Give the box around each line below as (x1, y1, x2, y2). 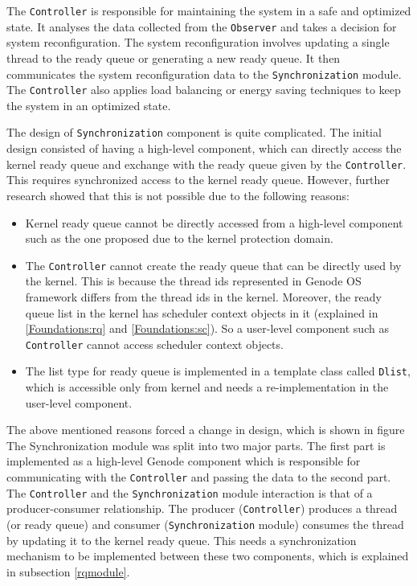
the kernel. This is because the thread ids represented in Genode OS (25, 273, 362, 289)
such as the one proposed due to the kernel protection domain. (25, 230, 333, 247)
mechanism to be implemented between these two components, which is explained (6, 547, 409, 564)
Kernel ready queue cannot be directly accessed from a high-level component (25, 214, 403, 231)
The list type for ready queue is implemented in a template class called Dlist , (25, 363, 411, 379)
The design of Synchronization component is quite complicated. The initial (6, 124, 382, 141)
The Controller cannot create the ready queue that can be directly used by (25, 256, 402, 273)
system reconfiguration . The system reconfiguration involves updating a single (6, 34, 390, 51)
